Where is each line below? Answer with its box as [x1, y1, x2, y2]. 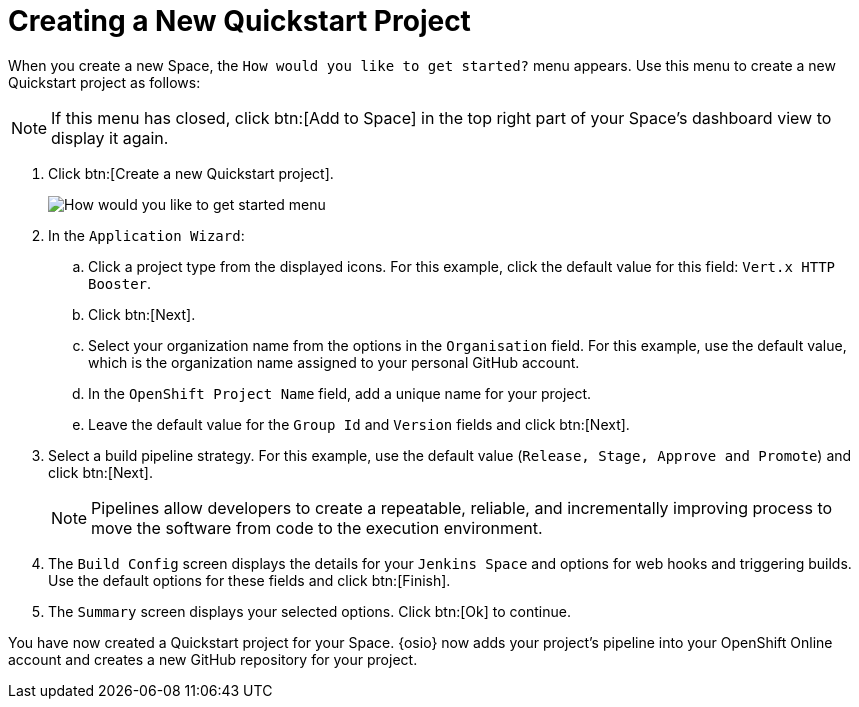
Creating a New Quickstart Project [8, 4, 471, 38]
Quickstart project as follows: [8, 73, 201, 91]
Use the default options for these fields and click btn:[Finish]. [48, 571, 451, 589]
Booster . [88, 274, 152, 292]
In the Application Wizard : [48, 226, 245, 244]
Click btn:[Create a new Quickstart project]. [48, 164, 334, 182]
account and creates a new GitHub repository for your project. [8, 650, 418, 668]
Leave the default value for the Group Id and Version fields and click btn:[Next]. [88, 415, 630, 433]
